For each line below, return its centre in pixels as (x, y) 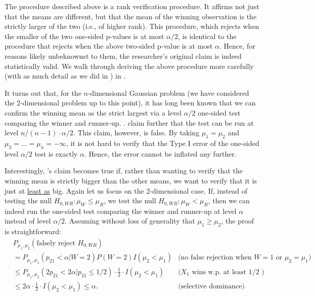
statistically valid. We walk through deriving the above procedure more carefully (129, 66)
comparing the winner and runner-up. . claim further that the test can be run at (129, 122)
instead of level (28, 221)
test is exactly (56, 153)
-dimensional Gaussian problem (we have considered (168, 92)
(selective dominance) (212, 287)
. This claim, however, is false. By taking (136, 133)
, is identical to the (207, 36)
